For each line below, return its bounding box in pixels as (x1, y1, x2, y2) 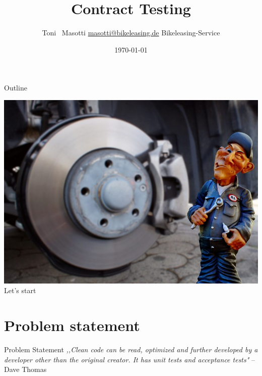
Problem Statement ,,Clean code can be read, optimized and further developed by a (4, 344, 258, 355)
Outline (4, 82, 27, 93)
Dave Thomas (4, 364, 47, 374)
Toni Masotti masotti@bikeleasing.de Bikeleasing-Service (42, 27, 220, 38)
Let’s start (4, 285, 36, 296)
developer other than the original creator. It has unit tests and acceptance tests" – (4, 354, 255, 364)
